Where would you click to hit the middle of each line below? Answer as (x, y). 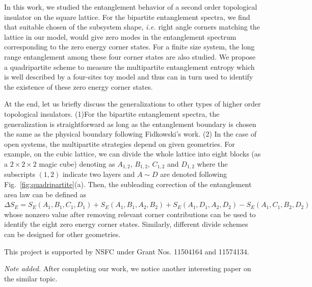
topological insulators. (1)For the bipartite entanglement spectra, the (112, 113)
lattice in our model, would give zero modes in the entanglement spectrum (120, 36)
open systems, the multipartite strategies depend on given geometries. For (120, 143)
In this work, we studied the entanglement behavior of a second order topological (131, 7)
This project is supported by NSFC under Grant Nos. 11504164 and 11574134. (127, 251)
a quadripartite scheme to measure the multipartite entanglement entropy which (129, 67)
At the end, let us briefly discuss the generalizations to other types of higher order (133, 104)
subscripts (20, 174)
